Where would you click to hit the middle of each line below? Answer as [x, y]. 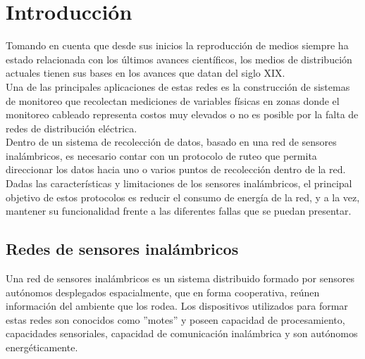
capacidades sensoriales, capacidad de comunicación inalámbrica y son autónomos [182, 333]
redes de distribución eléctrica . [72, 128]
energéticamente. [42, 347]
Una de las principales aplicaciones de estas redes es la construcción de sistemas [178, 86]
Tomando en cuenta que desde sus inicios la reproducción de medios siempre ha [177, 45]
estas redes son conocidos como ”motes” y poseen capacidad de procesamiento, [175, 319]
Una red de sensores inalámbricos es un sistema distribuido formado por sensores [180, 278]
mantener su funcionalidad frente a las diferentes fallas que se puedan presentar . [179, 211]
